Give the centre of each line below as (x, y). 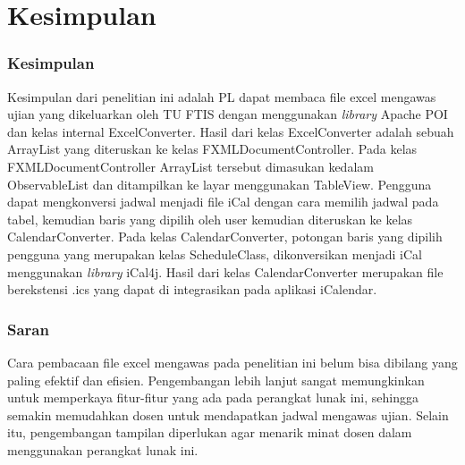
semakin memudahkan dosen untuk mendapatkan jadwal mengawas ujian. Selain (228, 414)
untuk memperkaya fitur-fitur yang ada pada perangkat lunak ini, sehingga (213, 397)
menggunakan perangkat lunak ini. (103, 449)
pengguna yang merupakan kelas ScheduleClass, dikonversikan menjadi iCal (215, 254)
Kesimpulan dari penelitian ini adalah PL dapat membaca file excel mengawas (222, 96)
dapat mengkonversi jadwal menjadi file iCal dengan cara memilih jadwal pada (223, 202)
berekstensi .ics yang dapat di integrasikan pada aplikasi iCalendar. (192, 289)
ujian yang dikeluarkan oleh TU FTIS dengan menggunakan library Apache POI (228, 114)
